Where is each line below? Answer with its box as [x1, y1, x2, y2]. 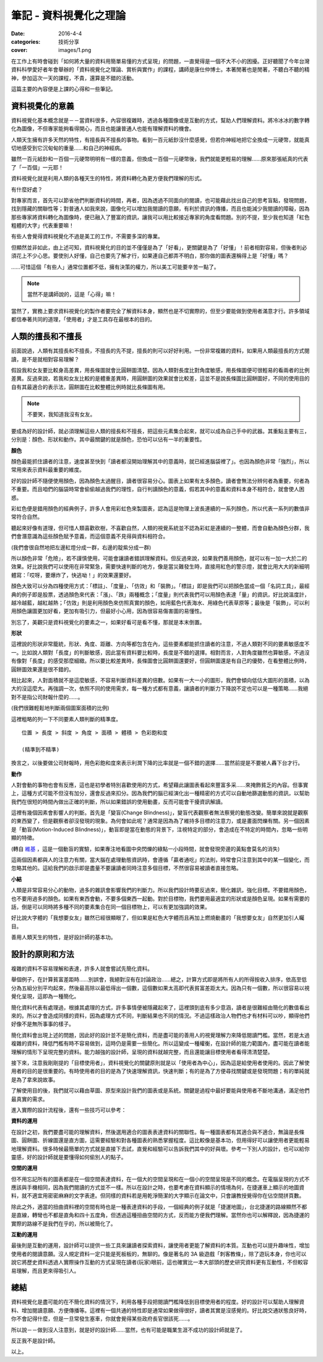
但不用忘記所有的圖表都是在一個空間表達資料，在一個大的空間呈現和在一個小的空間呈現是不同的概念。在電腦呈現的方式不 [11, 1175, 310, 1182]
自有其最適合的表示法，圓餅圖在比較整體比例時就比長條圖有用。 [11, 383, 169, 390]
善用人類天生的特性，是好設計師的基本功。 [11, 934, 116, 941]
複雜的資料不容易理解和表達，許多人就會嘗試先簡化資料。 [11, 965, 153, 972]
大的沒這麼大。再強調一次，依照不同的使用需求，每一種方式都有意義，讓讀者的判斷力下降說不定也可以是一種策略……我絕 [11, 685, 309, 692]
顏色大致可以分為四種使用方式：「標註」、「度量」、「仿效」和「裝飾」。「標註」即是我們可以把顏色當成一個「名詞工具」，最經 [11, 582, 310, 589]
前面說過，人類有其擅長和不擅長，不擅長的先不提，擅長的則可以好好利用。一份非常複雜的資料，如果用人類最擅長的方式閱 [11, 347, 310, 354]
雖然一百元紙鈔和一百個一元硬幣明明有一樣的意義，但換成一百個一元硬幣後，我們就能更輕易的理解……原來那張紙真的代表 [11, 156, 309, 163]
